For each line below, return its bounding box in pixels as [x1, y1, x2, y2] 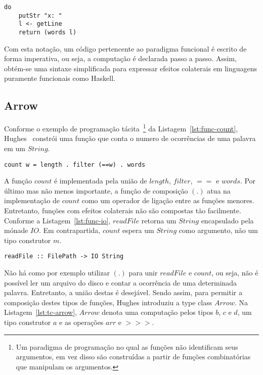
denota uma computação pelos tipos [102, 307, 213, 317]
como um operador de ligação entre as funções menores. [81, 195, 254, 206]
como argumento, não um [179, 225, 258, 236]
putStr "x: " [18, 12, 62, 19]
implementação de [4, 195, 60, 206]
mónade [4, 225, 28, 236]
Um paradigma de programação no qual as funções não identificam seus [16, 341, 238, 352]
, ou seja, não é [211, 267, 258, 278]
